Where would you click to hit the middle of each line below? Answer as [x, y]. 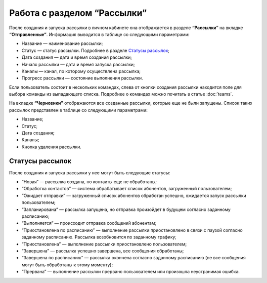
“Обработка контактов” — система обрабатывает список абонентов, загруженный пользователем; [127, 189]
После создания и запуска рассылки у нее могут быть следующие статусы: [90, 172]
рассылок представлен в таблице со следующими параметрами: [78, 110]
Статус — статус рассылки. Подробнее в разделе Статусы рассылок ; [95, 50]
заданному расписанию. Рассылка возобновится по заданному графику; [99, 237]
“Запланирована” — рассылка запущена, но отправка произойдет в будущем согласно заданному [126, 209]
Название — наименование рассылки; [62, 43]
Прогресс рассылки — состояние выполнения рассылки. [82, 78]
